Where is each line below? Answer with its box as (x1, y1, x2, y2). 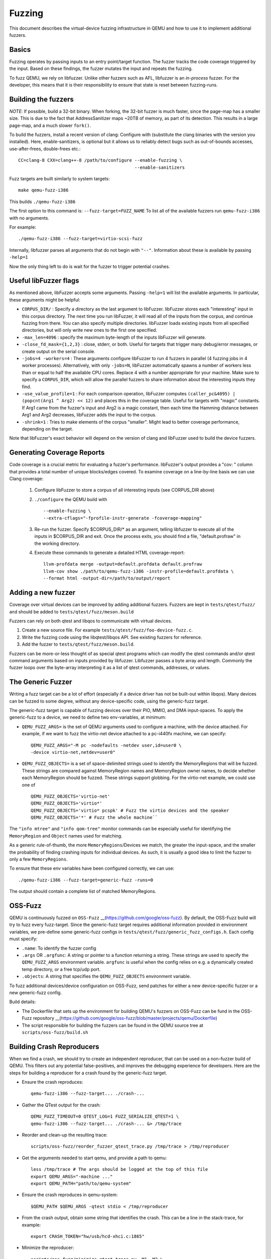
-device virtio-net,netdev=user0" (31, 749, 115, 755)
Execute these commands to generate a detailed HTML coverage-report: (34, 549, 185, 556)
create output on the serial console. (22, 348, 95, 355)
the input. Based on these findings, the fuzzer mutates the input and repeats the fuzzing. (9, 65, 193, 72)
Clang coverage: (9, 475, 44, 481)
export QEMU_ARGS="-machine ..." (31, 1173, 113, 1179)
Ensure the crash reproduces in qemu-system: (22, 1192, 118, 1198)
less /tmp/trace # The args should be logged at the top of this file (31, 1166, 208, 1172)
